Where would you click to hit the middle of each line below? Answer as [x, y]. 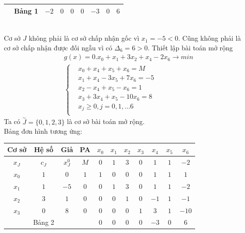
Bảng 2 [44, 222]
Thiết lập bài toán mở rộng [192, 47]
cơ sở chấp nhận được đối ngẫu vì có [58, 47]
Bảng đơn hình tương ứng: [43, 131]
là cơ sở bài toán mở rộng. [106, 121]
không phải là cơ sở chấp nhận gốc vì [84, 38]
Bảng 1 [26, 10]
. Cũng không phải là [209, 38]
